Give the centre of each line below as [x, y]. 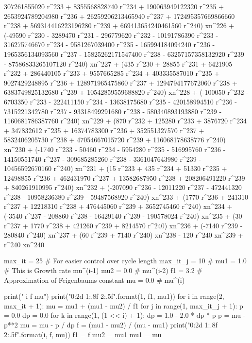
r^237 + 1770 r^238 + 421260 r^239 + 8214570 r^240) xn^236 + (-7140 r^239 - [123, 225]
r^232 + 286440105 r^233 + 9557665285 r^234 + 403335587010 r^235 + [112, 73]
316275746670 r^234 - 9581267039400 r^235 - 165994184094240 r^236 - [109, 44]
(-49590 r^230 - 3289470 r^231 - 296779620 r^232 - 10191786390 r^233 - [111, 35]
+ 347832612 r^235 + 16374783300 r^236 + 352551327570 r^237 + [104, 130]
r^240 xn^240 [24, 244]
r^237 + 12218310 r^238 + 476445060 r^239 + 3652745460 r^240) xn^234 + [118, 206]
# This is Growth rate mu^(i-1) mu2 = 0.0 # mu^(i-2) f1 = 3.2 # [103, 270]
